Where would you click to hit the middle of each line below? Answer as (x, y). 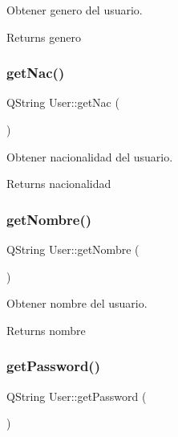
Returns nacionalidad (59, 184)
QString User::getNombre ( (73, 249)
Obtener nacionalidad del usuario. (90, 156)
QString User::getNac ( (63, 102)
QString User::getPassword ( (77, 396)
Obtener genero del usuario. (75, 10)
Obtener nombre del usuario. (77, 303)
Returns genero (44, 37)
